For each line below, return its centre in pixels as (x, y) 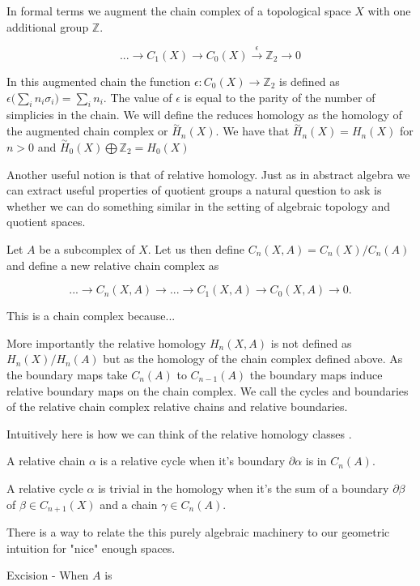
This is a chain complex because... (91, 316)
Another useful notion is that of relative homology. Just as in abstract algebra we (208, 174)
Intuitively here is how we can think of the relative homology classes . (179, 433)
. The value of (138, 97)
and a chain (129, 504)
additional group (48, 26)
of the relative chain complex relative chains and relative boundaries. (177, 406)
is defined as (309, 81)
